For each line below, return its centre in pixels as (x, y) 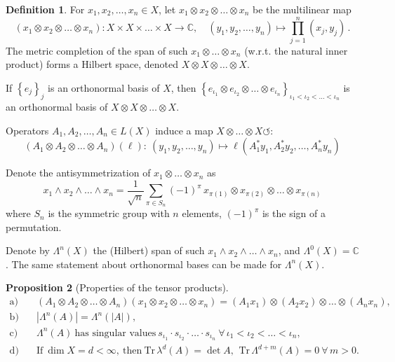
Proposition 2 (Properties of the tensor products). (117, 287)
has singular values (115, 333)
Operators (27, 130)
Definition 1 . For (45, 9)
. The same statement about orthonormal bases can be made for (144, 264)
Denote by (28, 250)
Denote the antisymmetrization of (78, 173)
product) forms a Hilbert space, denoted (92, 64)
